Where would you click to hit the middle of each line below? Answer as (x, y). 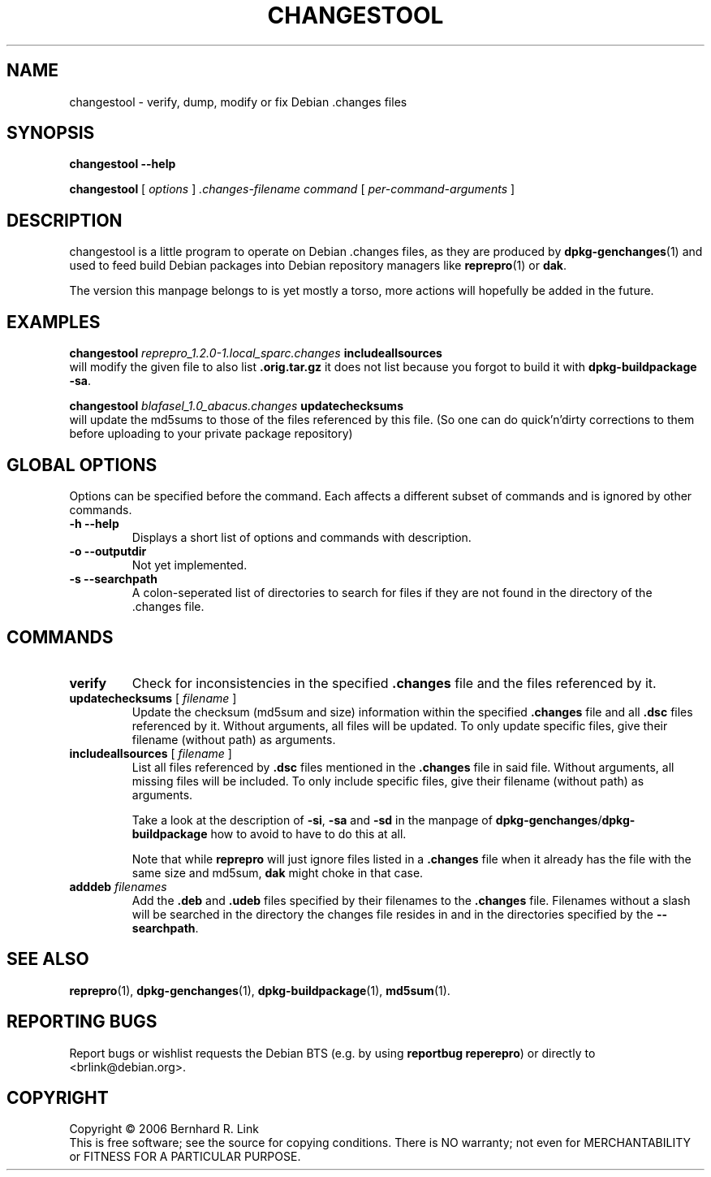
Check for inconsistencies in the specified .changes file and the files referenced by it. (394, 683)
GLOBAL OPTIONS (82, 465)
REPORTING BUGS (82, 1022)
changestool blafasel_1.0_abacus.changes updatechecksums (236, 406)
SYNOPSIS (51, 133)
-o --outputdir (108, 551)
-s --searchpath (113, 578)
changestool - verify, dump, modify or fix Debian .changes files (238, 102)
